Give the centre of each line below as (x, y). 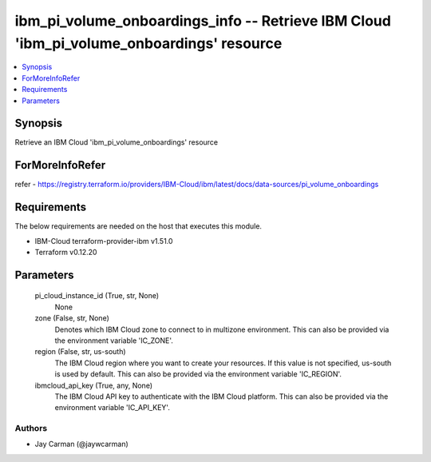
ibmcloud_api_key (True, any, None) (94, 385)
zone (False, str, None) (72, 318)
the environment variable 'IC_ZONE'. (114, 341)
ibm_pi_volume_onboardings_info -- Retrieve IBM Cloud (203, 21)
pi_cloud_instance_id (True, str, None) (97, 296)
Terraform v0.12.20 (66, 253)
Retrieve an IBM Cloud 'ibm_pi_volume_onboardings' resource (117, 142)
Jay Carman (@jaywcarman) (82, 444)
